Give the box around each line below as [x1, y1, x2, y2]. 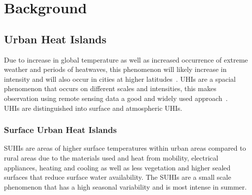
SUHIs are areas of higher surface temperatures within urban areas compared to [4, 143, 246, 153]
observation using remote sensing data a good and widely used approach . [4, 93, 228, 103]
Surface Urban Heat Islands [4, 124, 117, 136]
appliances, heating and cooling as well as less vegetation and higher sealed [4, 162, 231, 172]
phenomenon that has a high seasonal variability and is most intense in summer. [4, 181, 247, 192]
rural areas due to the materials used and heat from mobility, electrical [4, 152, 218, 162]
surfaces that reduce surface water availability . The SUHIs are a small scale [4, 172, 231, 182]
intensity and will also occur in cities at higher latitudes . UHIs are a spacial [4, 73, 236, 84]
